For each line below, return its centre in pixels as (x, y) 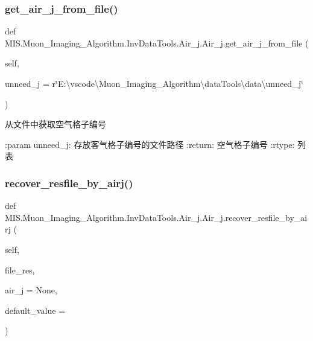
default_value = (35, 310)
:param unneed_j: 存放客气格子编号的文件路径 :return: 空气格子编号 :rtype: (150, 144)
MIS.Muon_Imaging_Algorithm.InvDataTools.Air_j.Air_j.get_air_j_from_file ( (157, 43)
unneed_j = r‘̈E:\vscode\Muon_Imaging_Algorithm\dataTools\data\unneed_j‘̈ (154, 83)
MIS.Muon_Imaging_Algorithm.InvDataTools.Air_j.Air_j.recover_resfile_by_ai (156, 217)
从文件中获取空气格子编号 (55, 124)
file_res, (20, 269)
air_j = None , (31, 290)
